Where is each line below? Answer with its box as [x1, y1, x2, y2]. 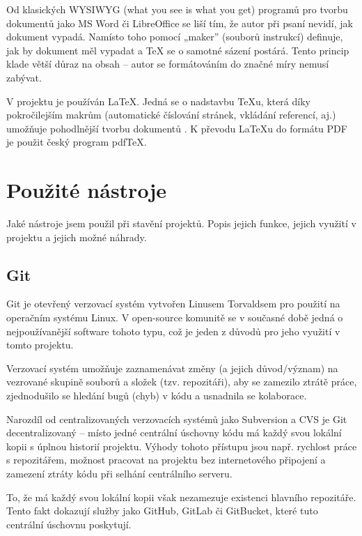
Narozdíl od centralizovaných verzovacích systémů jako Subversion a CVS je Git [6, 411, 347, 426]
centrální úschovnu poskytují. [6, 516, 132, 531]
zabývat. [6, 70, 42, 84]
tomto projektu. [6, 337, 74, 352]
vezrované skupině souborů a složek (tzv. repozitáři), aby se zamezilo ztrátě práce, [6, 374, 357, 389]
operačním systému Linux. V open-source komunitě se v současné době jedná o [6, 310, 343, 325]
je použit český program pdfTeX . [6, 135, 147, 149]
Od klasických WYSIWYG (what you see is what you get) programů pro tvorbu [6, 2, 348, 16]
